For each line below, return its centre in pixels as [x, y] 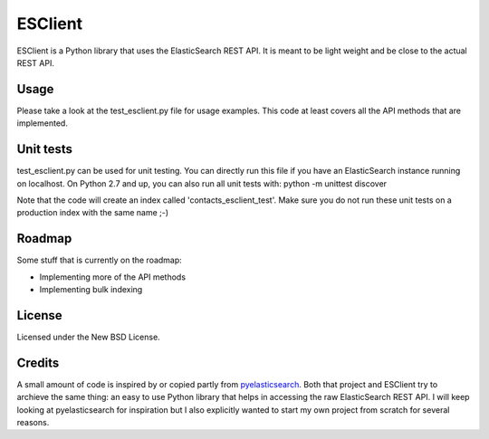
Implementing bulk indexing [91, 289]
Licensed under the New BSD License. [88, 337]
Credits [38, 363]
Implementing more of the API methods [112, 277]
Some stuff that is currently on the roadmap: [100, 260]
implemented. [42, 123]
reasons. [33, 422]
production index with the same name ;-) [93, 213]
